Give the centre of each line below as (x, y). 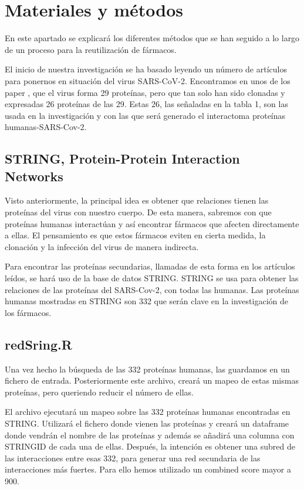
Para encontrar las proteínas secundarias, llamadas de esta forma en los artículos (150, 266)
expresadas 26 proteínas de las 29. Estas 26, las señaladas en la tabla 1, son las (146, 104)
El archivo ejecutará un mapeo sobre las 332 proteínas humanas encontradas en (148, 412)
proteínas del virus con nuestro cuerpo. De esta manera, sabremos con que (138, 212)
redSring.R (38, 344)
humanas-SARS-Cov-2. (46, 127)
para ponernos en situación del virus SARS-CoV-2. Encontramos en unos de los (148, 80)
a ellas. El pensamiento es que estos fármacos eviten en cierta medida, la (135, 235)
